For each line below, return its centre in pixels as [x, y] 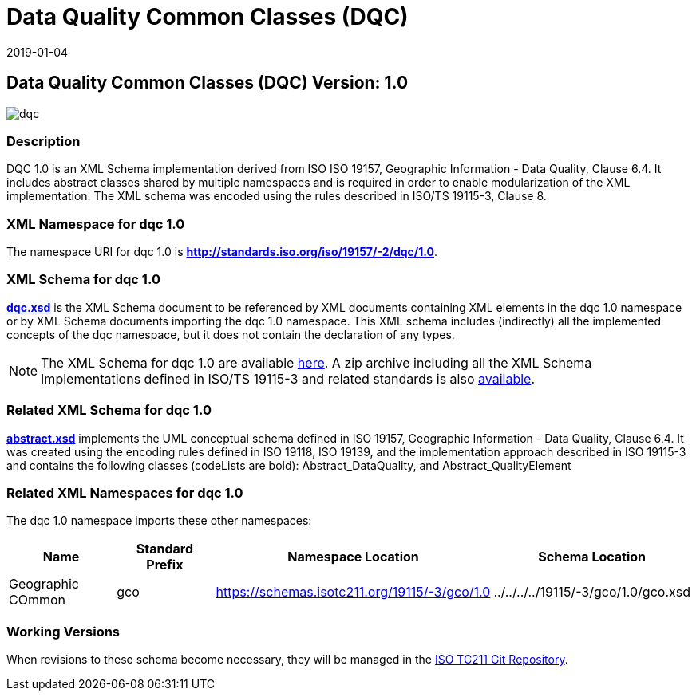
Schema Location [592, 557]
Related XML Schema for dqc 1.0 [109, 410]
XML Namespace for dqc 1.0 [96, 224]
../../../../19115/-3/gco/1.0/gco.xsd [592, 592]
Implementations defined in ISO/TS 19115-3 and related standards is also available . [288, 378]
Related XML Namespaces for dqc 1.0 [125, 492]
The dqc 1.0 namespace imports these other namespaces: [159, 521]
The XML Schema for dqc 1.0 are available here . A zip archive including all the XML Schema [316, 362]
